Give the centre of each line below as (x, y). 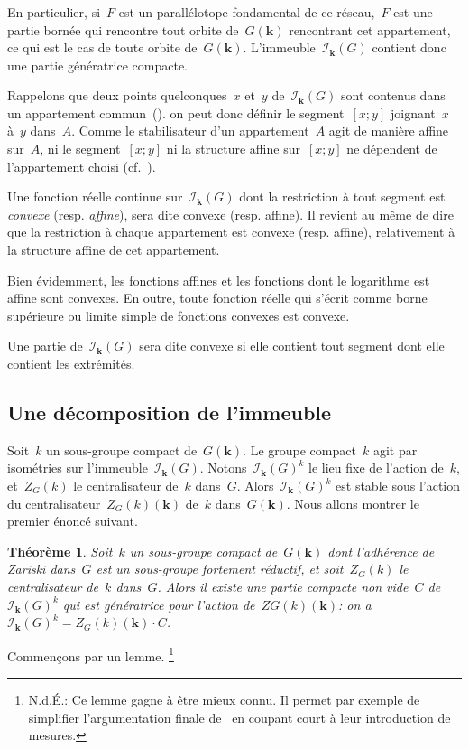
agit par (395, 449)
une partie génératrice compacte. (97, 65)
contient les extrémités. (71, 364)
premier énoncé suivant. (73, 521)
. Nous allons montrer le (353, 503)
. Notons (223, 468)
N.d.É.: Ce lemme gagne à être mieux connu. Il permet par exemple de (224, 699)
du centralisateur (54, 503)
